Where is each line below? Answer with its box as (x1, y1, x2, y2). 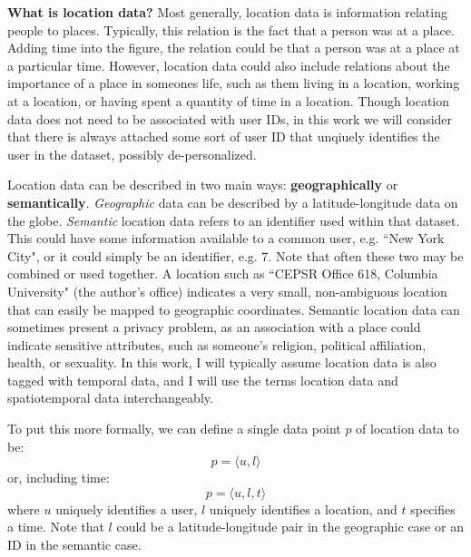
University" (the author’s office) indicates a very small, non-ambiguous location (7, 281, 447, 300)
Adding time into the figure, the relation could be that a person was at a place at (7, 38, 460, 57)
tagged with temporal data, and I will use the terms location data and (7, 370, 398, 389)
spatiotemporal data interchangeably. (7, 388, 213, 407)
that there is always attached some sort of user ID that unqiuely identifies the (7, 127, 440, 146)
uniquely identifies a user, (55, 499, 198, 518)
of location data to (356, 419, 459, 438)
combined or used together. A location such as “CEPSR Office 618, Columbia (7, 264, 438, 283)
